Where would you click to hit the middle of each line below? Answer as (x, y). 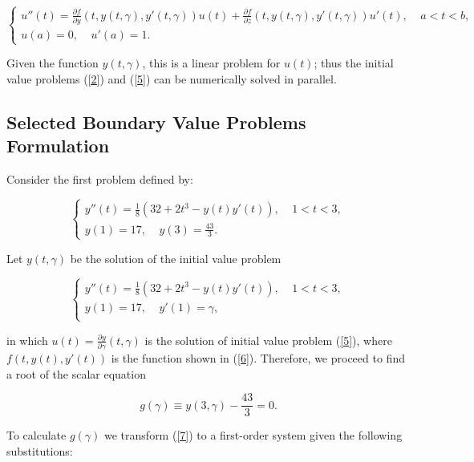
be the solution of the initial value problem (176, 258)
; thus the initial (354, 63)
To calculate (36, 435)
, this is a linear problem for (211, 63)
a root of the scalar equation (76, 373)
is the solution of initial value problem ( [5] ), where (268, 340)
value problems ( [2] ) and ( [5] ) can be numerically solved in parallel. (172, 79)
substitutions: (40, 451)
